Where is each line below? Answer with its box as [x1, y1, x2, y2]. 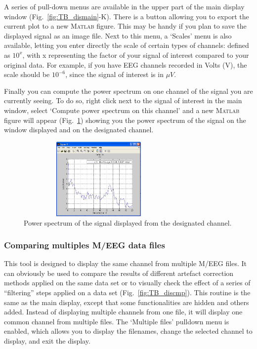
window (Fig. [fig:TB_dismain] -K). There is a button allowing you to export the [4, 11, 249, 21]
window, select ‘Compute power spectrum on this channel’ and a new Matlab [4, 105, 240, 115]
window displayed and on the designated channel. [4, 124, 154, 135]
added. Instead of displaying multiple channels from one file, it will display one [4, 307, 243, 317]
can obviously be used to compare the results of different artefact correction [4, 268, 234, 278]
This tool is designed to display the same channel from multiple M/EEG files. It [4, 258, 247, 269]
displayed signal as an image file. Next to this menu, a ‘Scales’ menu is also [4, 30, 232, 40]
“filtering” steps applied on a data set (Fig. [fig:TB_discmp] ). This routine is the [4, 287, 251, 298]
